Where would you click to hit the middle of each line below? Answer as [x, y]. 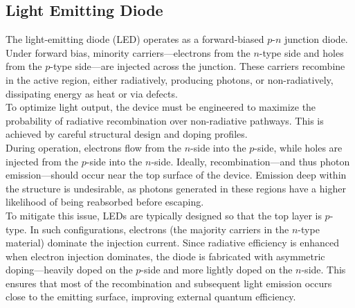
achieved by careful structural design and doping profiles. [127, 134]
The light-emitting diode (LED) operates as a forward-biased [135, 39]
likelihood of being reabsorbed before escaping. [105, 202]
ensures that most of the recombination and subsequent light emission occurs [169, 283]
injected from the [42, 161]
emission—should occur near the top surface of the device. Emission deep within [176, 175]
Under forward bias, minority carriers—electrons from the [128, 52]
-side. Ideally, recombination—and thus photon [251, 161]
